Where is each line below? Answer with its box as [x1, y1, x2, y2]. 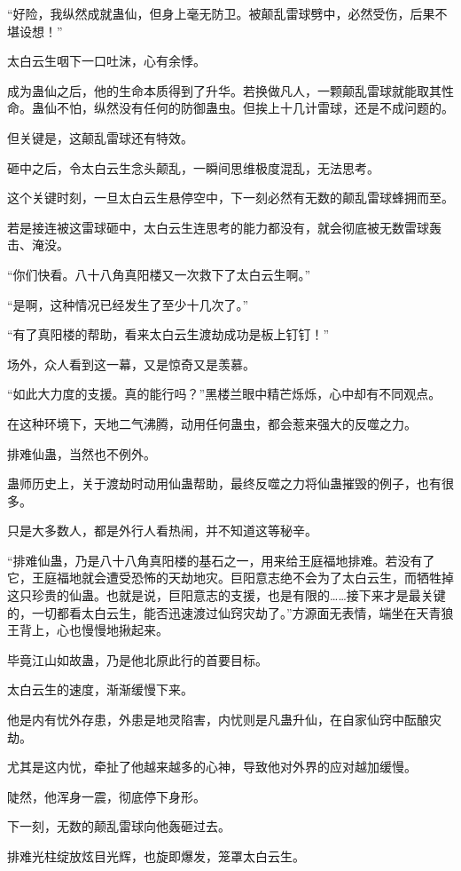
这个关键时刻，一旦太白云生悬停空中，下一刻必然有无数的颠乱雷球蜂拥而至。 [7, 188, 454, 207]
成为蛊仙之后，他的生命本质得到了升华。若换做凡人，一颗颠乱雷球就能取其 [7, 81, 441, 99]
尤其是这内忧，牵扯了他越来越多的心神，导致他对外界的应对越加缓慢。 [7, 757, 417, 776]
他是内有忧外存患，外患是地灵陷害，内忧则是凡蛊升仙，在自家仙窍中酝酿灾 [7, 710, 441, 729]
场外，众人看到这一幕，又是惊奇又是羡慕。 [7, 354, 255, 373]
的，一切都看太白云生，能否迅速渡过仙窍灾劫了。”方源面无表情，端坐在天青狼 [7, 603, 454, 622]
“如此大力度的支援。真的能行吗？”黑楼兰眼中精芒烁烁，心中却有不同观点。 [7, 384, 441, 403]
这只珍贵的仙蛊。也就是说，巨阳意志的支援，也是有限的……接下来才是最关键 [7, 586, 446, 605]
